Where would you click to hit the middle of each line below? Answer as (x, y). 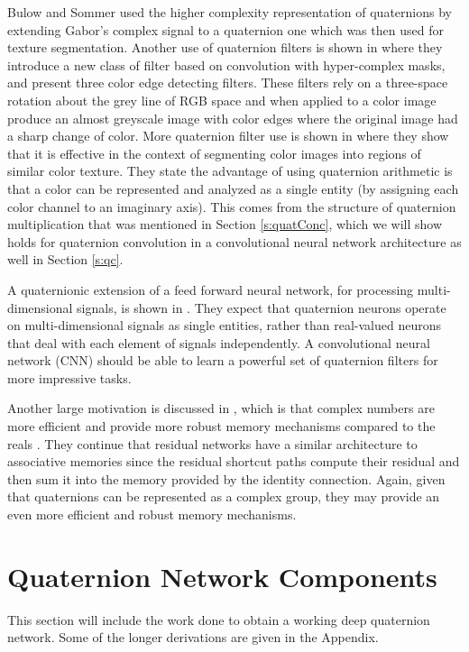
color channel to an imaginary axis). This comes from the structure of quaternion (232, 206)
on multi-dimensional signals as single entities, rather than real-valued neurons (224, 325)
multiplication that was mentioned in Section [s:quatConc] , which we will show (225, 224)
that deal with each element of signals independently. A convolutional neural (219, 342)
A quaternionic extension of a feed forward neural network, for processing (211, 289)
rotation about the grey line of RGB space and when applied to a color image (222, 100)
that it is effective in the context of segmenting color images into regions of (214, 153)
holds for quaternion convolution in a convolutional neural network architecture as (234, 241)
